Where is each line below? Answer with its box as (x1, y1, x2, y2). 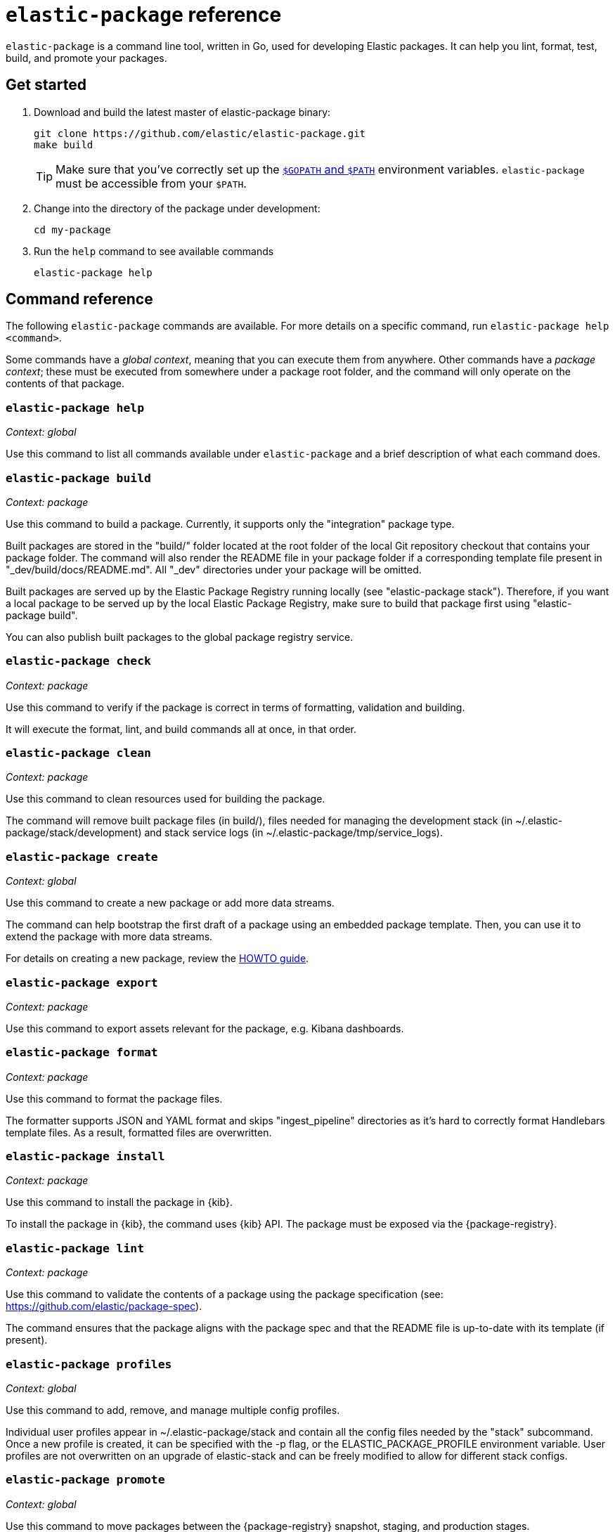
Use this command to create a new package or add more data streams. (6, 897, 335, 909)
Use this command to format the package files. (6, 1092, 223, 1105)
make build (34, 138, 93, 150)
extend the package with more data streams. (6, 930, 213, 943)
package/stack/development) (6, 826, 142, 839)
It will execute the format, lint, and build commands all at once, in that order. (6, 722, 357, 735)
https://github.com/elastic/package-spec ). (6, 1300, 202, 1313)
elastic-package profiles (6, 1357, 172, 1371)
